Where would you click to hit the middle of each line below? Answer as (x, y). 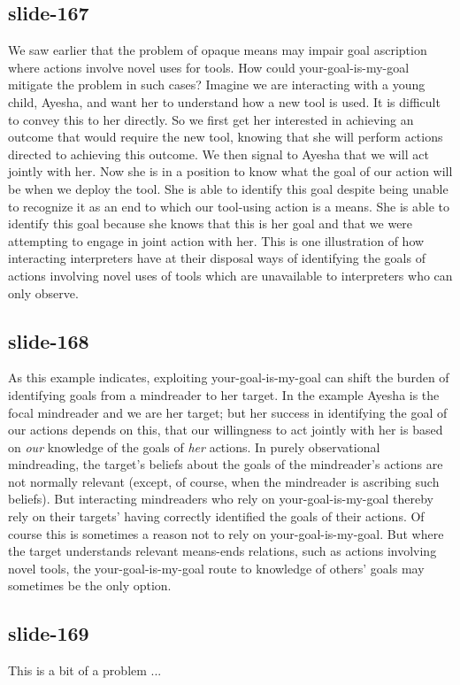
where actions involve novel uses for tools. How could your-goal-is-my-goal (209, 67)
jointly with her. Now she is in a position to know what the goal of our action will (230, 171)
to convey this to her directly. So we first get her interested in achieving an (211, 119)
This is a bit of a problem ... (85, 670)
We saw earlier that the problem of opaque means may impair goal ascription (218, 50)
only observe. (43, 292)
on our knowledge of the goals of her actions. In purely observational (194, 446)
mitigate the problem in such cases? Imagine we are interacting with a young (217, 85)
